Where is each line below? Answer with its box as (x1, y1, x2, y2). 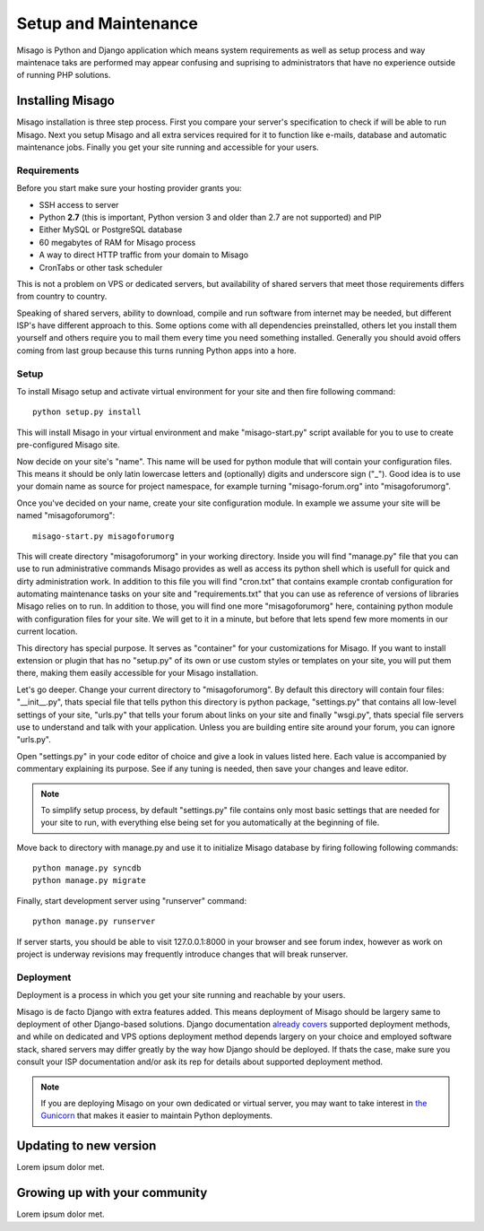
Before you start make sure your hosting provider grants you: (16, 183, 242, 194)
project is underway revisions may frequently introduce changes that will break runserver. (16, 949, 349, 959)
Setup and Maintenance (16, 13, 199, 33)
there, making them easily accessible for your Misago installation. (16, 668, 259, 679)
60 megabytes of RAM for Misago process (39, 237, 196, 247)
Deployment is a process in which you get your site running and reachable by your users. (16, 990, 346, 1001)
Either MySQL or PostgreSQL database (39, 224, 183, 235)
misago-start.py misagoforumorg (32, 531, 175, 542)
